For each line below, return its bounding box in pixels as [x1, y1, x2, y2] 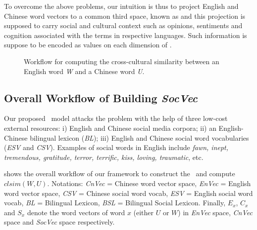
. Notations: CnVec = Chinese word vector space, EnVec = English [47, 178, 251, 188]
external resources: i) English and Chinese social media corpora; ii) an [4, 122, 216, 133]
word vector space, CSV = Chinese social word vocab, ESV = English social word [4, 188, 253, 198]
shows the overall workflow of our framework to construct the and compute [4, 168, 235, 179]
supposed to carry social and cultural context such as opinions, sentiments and [4, 20, 243, 31]
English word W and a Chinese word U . [24, 66, 145, 76]
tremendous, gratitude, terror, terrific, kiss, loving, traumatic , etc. [4, 152, 204, 162]
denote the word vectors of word [27, 207, 125, 217]
